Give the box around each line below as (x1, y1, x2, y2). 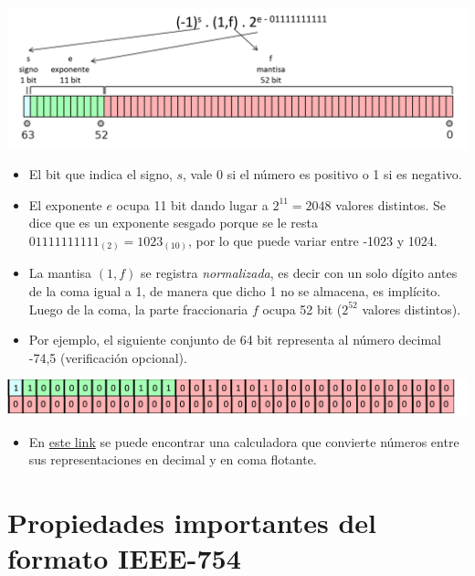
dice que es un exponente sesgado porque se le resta (28, 213, 318, 232)
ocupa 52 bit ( (262, 299, 343, 318)
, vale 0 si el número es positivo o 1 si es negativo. (183, 165, 462, 184)
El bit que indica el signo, (28, 165, 173, 184)
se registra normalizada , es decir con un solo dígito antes (141, 263, 458, 283)
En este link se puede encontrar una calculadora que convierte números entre (28, 432, 459, 451)
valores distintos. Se (335, 195, 447, 214)
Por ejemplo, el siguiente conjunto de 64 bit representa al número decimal (28, 330, 442, 349)
